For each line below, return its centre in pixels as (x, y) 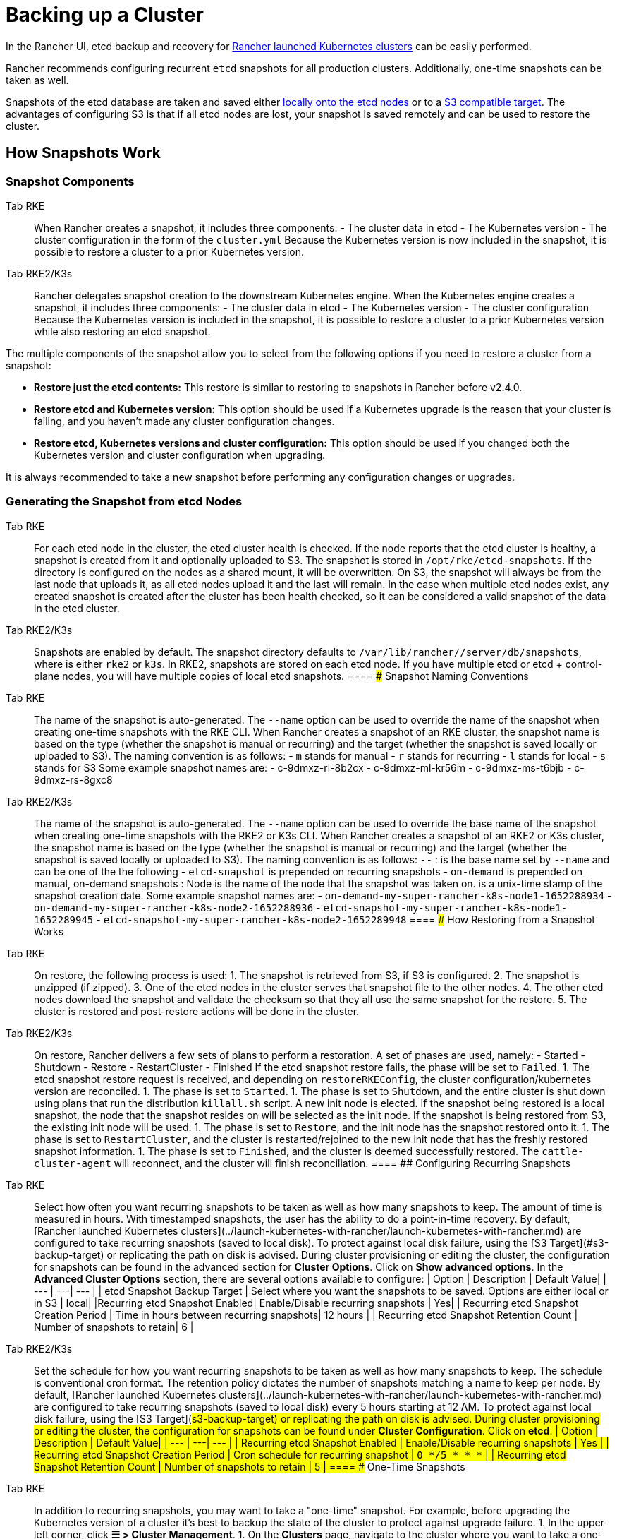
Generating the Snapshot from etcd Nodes (124, 502)
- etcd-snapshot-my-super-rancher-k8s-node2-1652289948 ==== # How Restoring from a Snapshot (346, 919)
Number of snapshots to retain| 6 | (114, 1327)
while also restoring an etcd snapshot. (122, 331)
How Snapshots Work (84, 153)
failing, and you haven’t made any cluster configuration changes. (184, 421)
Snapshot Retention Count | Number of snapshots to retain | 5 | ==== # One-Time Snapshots (250, 1466)
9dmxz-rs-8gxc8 (73, 779)
